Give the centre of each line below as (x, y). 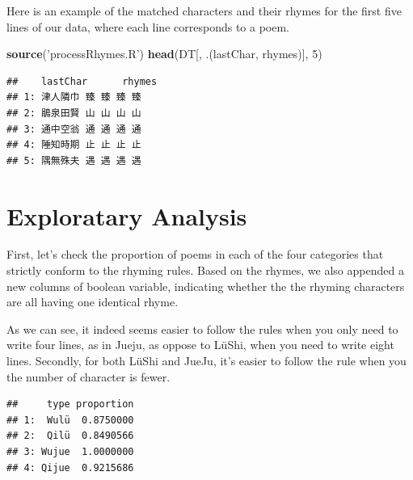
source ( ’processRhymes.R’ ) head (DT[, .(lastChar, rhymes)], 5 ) (164, 54)
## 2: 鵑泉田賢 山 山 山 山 (74, 113)
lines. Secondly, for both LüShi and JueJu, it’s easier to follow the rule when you (206, 361)
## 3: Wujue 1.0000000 (70, 452)
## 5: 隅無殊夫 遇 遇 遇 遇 (74, 160)
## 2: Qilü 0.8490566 (70, 436)
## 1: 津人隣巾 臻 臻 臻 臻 (74, 97)
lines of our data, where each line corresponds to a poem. (148, 26)
